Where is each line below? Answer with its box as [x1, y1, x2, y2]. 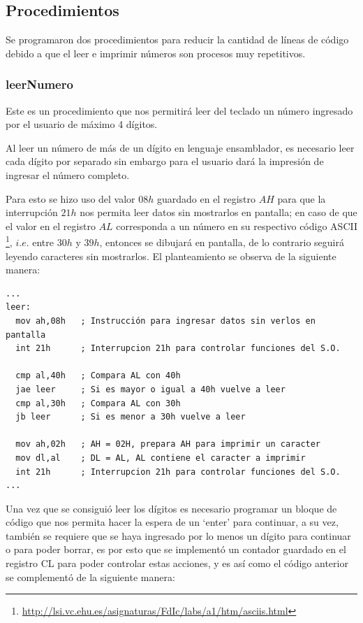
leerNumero [6, 76, 73, 93]
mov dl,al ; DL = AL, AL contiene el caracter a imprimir [15, 452, 306, 463]
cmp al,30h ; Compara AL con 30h [15, 398, 181, 408]
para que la [277, 191, 326, 206]
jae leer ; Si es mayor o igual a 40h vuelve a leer [15, 384, 286, 394]
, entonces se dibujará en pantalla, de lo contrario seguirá [99, 235, 344, 250]
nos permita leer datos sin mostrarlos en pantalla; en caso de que [80, 205, 357, 220]
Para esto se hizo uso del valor [6, 191, 135, 206]
